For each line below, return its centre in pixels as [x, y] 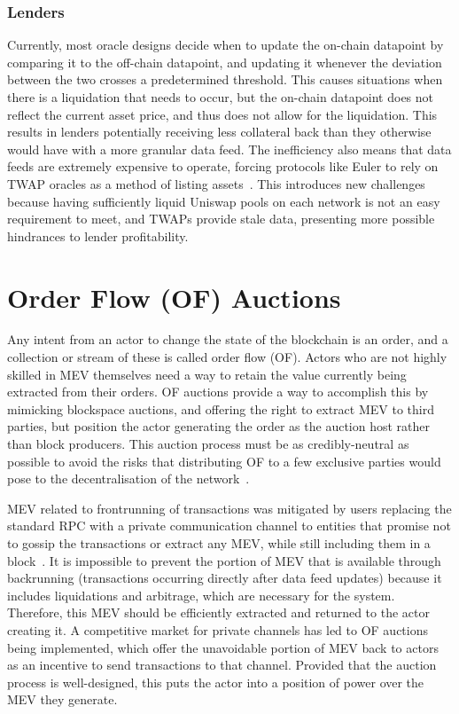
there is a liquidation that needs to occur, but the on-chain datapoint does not [221, 97]
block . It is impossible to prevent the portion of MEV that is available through [224, 560]
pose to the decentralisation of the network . [128, 479]
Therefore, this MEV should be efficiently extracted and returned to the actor [218, 612]
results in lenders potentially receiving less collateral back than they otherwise [219, 132]
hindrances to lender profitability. [98, 235]
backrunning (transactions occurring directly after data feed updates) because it [225, 578]
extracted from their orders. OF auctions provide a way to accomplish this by [218, 392]
